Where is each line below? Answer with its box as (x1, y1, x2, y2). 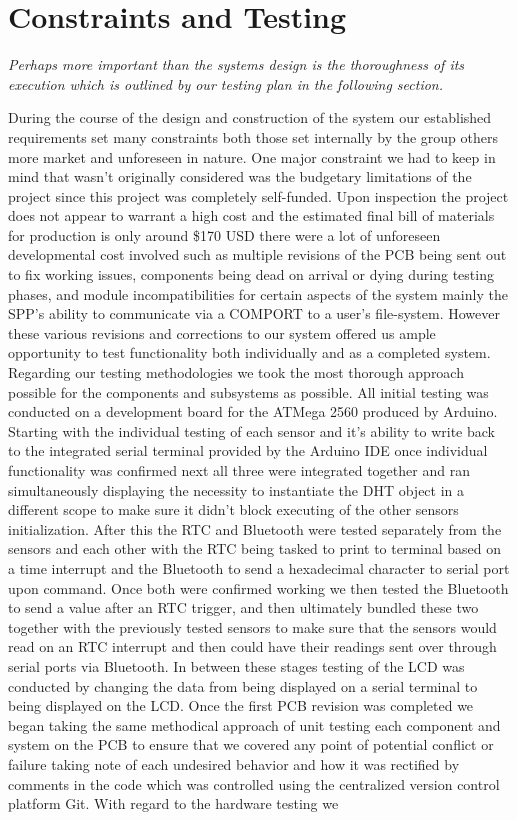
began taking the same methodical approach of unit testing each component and (8, 714, 501, 735)
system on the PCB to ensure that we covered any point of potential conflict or (8, 734, 494, 755)
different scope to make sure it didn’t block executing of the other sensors (8, 499, 459, 520)
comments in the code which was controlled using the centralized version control (8, 773, 500, 794)
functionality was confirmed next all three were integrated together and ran (8, 460, 470, 480)
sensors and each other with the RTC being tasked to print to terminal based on (8, 538, 502, 559)
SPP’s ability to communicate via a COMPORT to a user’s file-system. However (8, 303, 500, 324)
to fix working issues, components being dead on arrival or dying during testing (8, 264, 494, 285)
